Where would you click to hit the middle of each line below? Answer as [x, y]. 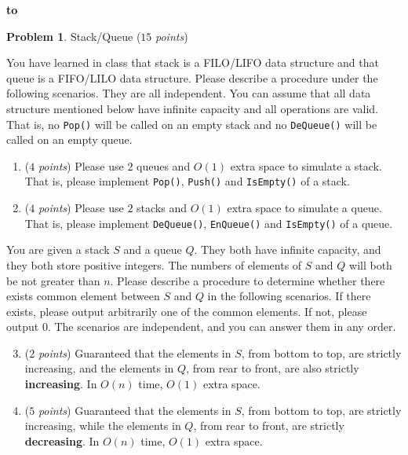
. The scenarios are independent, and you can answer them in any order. [222, 327]
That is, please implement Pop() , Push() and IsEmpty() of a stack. [187, 181]
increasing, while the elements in [103, 426]
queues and [164, 165]
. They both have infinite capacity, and [288, 250]
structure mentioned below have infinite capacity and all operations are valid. [192, 108]
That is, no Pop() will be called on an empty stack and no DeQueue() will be [192, 124]
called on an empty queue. [69, 139]
